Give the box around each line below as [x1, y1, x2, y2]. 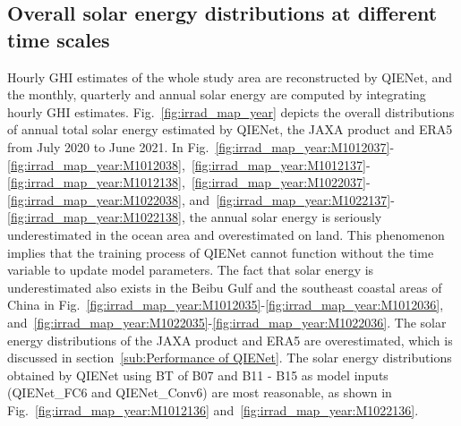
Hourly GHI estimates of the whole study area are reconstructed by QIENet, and [7, 67, 452, 86]
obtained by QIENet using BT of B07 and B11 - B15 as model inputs [7, 365, 388, 384]
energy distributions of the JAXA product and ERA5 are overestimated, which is [7, 330, 453, 349]
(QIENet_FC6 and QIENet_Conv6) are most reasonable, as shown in [7, 383, 392, 402]
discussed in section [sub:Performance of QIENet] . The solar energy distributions [7, 348, 452, 367]
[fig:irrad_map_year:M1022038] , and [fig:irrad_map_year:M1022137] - [7, 190, 395, 209]
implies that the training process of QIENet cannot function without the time [7, 243, 434, 261]
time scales [7, 25, 110, 53]
